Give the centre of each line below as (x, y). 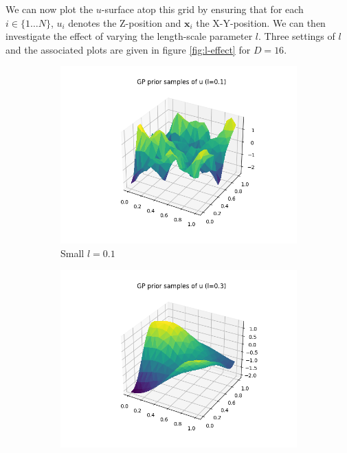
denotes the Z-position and (125, 22)
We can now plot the (49, 9)
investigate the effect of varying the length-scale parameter (129, 36)
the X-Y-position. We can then (261, 22)
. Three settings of (297, 36)
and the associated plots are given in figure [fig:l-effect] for (128, 49)
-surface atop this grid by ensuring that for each (202, 9)
